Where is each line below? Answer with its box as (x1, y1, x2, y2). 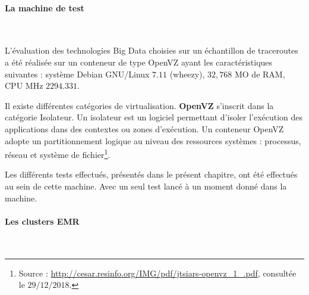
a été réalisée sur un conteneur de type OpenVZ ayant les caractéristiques (5, 55, 273, 68)
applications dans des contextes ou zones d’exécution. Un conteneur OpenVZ (5, 122, 284, 135)
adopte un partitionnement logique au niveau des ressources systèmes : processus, (5, 134, 301, 147)
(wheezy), (169, 67, 205, 80)
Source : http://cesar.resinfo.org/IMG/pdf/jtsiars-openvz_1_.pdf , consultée (18, 266, 297, 279)
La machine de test (5, 1, 84, 14)
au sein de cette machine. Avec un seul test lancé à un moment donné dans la (5, 179, 287, 192)
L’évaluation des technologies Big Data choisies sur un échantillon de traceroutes (5, 44, 298, 57)
